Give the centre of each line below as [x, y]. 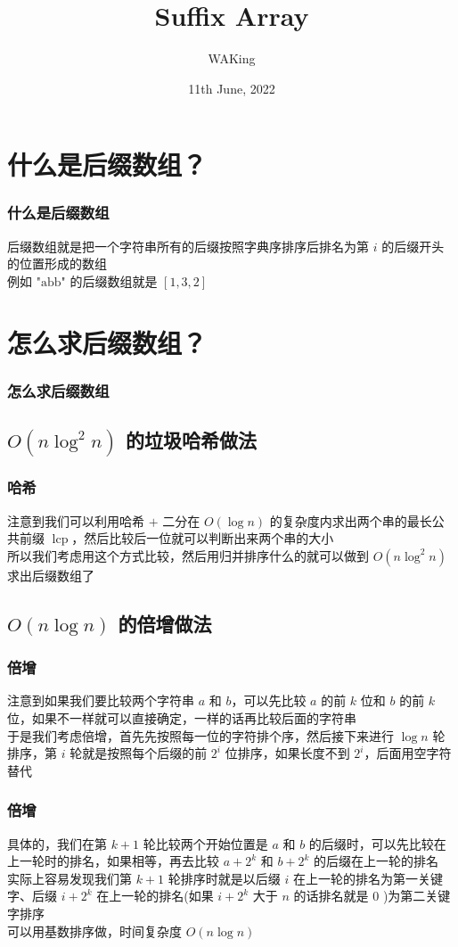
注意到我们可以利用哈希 [76, 520]
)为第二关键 [417, 896]
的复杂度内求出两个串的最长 [351, 520]
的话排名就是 [331, 896]
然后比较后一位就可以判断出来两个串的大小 [209, 538]
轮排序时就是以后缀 [224, 878]
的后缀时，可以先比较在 [377, 843]
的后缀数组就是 [114, 280]
